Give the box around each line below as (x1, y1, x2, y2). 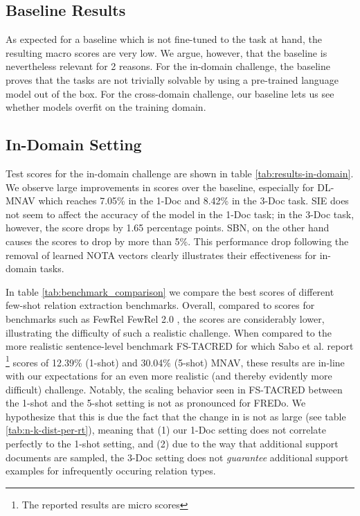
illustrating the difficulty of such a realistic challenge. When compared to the (6, 325, 332, 339)
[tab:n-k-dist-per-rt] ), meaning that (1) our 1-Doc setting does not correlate (6, 422, 327, 437)
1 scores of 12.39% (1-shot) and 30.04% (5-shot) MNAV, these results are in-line (6, 353, 345, 369)
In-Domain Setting (6, 134, 142, 155)
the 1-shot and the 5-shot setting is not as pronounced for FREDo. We (6, 395, 306, 410)
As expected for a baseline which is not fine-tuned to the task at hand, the (6, 32, 322, 46)
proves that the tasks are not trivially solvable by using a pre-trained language (6, 72, 339, 87)
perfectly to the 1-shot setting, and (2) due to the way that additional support (6, 436, 339, 450)
